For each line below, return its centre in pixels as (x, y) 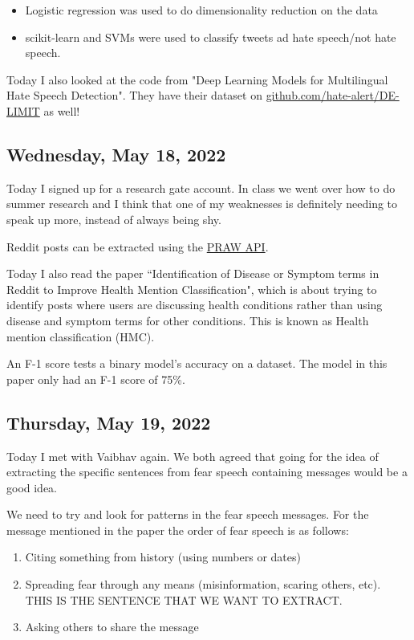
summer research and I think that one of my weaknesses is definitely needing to (202, 204)
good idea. (32, 487)
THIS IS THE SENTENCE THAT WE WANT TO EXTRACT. (184, 599)
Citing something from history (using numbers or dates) (163, 557)
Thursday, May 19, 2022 (109, 422)
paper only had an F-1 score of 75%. (96, 379)
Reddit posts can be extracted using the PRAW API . (138, 246)
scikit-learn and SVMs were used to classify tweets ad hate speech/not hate (211, 37)
